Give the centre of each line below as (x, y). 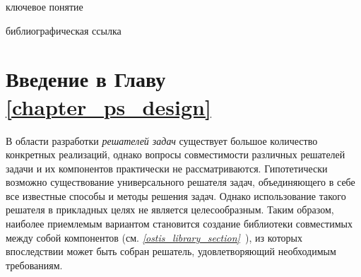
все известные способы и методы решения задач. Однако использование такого (176, 195)
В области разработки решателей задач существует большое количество (162, 140)
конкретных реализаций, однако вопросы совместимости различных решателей (176, 154)
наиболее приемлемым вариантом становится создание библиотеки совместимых (179, 224)
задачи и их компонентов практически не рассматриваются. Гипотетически (167, 168)
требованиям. (34, 265)
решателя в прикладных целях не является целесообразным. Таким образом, (170, 210)
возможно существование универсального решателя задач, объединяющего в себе (180, 182)
